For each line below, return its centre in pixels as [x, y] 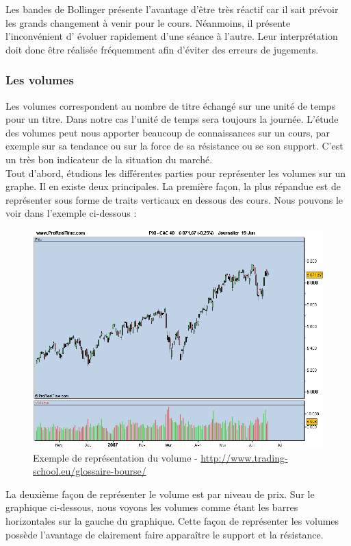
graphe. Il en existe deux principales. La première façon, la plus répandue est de [173, 186]
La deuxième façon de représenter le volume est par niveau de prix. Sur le [160, 494]
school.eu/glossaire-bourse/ [90, 471]
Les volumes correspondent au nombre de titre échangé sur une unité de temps [171, 105]
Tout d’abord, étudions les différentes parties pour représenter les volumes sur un [176, 173]
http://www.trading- [244, 457]
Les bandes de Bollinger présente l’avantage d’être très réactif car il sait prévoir [172, 9]
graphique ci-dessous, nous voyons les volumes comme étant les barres [152, 507]
